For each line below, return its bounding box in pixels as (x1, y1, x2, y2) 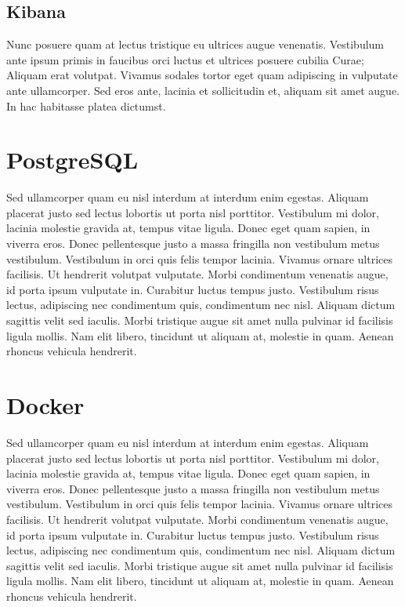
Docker (6, 389, 85, 421)
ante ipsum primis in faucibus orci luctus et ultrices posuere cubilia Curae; (6, 51, 364, 67)
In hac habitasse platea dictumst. (6, 97, 166, 114)
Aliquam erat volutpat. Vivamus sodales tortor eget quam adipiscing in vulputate (6, 67, 398, 83)
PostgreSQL (6, 144, 139, 176)
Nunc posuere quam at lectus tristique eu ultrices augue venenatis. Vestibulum (6, 36, 385, 53)
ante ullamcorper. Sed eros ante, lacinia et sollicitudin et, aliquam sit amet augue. (6, 82, 400, 98)
